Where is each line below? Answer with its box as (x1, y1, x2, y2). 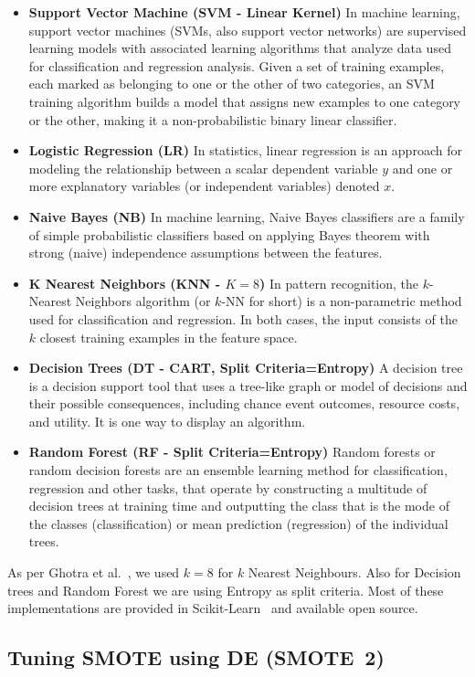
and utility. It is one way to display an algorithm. (28, 411, 306, 430)
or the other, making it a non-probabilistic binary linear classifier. (28, 110, 397, 129)
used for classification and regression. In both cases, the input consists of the (28, 309, 458, 328)
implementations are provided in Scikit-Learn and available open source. (7, 598, 418, 618)
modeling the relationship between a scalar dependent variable (28, 158, 378, 177)
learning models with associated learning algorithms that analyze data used (28, 38, 451, 58)
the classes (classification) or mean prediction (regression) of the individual (28, 513, 449, 533)
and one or (392, 158, 453, 177)
